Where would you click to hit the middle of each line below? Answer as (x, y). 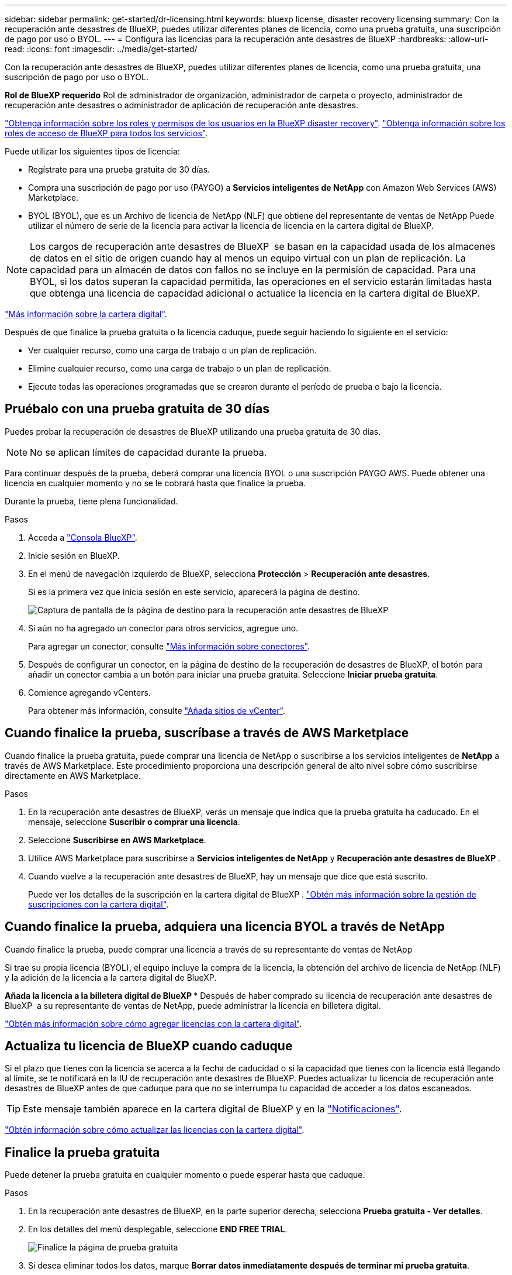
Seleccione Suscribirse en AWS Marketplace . (117, 840)
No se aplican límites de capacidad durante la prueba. (148, 452)
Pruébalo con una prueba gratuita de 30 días (137, 409)
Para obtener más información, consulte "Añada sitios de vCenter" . (157, 710)
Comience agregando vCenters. (89, 692)
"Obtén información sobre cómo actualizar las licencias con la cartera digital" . (155, 1130)
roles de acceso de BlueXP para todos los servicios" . (106, 133)
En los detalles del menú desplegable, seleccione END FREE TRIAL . (158, 1229)
